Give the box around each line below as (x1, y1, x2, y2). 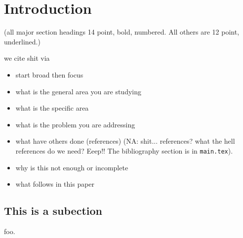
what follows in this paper (15, 179, 95, 189)
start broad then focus (15, 69, 83, 79)
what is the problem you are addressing (15, 119, 135, 129)
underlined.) (4, 36, 40, 46)
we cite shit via (4, 53, 50, 63)
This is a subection (4, 203, 102, 218)
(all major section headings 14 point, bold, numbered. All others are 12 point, (4, 27, 240, 37)
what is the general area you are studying (15, 86, 142, 96)
